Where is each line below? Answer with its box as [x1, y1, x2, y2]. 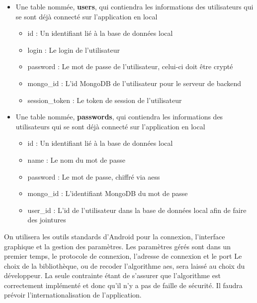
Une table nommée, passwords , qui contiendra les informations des [15, 111, 223, 122]
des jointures [27, 214, 66, 225]
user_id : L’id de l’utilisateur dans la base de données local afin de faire [27, 204, 247, 215]
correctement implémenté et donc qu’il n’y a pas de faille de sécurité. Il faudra [4, 280, 243, 290]
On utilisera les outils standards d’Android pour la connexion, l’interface [4, 231, 225, 241]
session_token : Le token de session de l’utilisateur [27, 95, 182, 105]
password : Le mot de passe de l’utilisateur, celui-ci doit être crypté [27, 61, 233, 72]
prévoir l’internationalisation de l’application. [4, 290, 142, 300]
